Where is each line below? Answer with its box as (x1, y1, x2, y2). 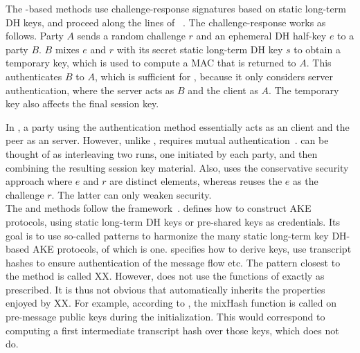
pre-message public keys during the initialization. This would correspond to (6, 309, 325, 324)
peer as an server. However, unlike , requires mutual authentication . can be (6, 133, 329, 147)
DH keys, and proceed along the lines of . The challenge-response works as (6, 15, 326, 29)
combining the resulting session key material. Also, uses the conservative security (6, 160, 349, 174)
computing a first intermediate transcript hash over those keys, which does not (6, 323, 339, 337)
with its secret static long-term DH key (116, 42, 283, 56)
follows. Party (6, 28, 64, 43)
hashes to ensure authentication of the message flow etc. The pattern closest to (6, 255, 341, 269)
